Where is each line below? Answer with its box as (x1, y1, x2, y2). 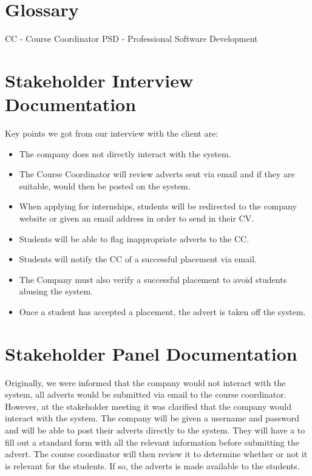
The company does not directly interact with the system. (19, 147, 231, 160)
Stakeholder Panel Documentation (5, 341, 297, 365)
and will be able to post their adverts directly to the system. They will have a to (5, 424, 305, 437)
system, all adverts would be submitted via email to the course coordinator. (5, 388, 287, 401)
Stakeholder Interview (5, 67, 194, 92)
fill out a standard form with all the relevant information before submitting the (5, 435, 299, 448)
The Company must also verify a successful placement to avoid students (19, 273, 287, 285)
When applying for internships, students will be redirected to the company (19, 200, 297, 212)
